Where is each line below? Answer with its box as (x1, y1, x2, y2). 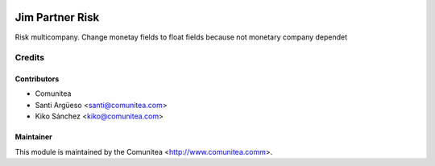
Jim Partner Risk (14, 10, 100, 24)
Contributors (14, 74, 60, 84)
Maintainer (14, 132, 52, 142)
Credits (14, 52, 44, 64)
